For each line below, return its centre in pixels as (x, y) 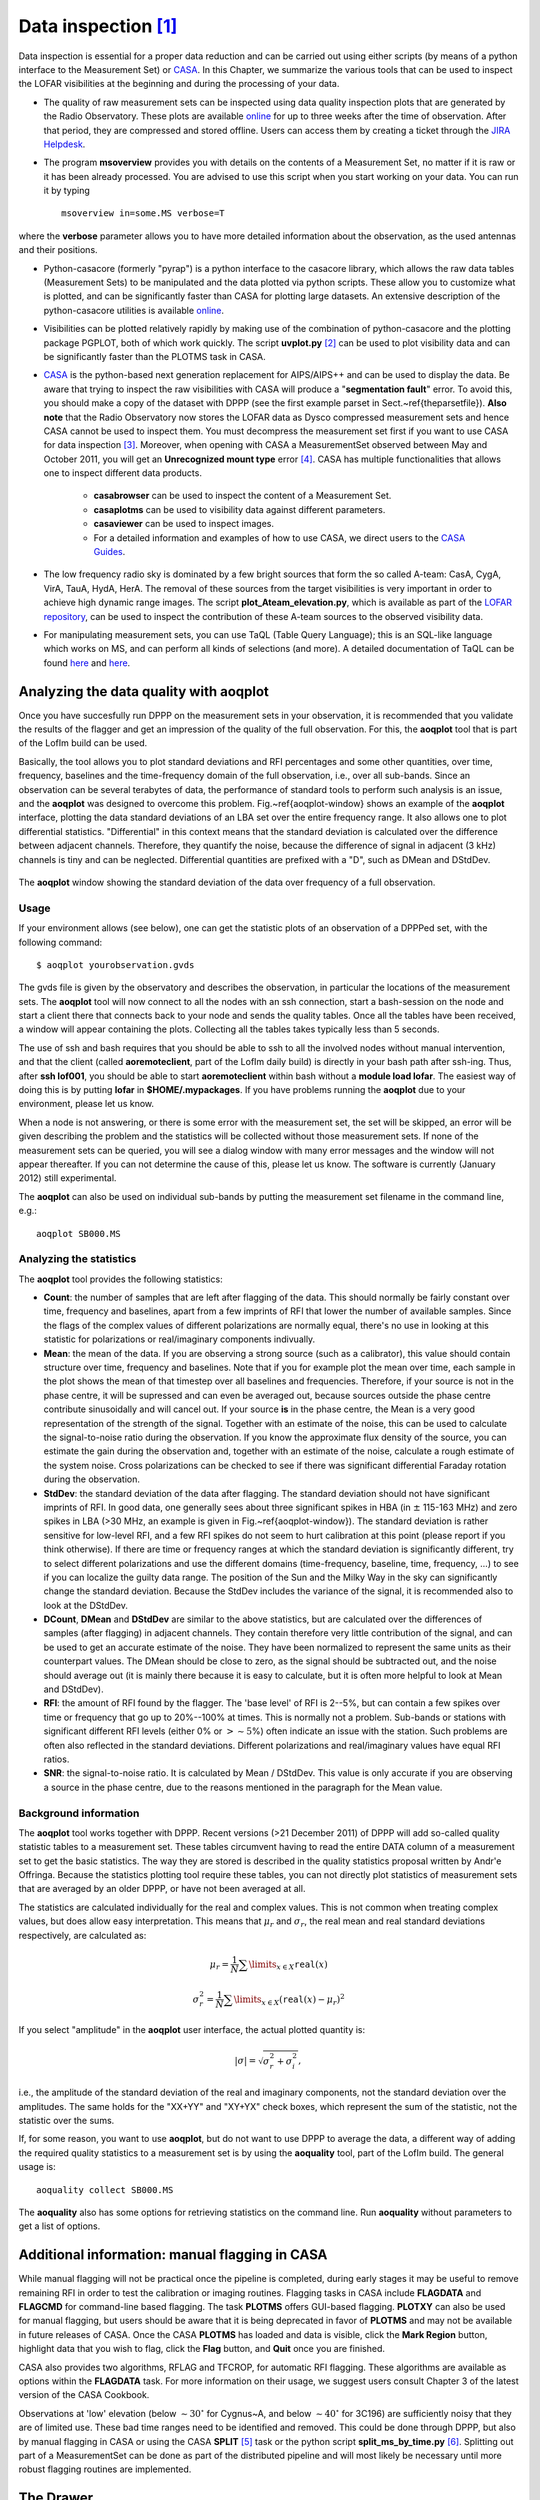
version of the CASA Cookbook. (84, 2395)
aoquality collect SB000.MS (105, 2189)
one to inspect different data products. (122, 473)
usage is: (37, 2167)
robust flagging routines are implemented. (105, 2469)
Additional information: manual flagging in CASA (173, 2255)
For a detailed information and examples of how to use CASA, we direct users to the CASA (279, 537)
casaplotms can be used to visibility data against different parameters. (239, 509)
